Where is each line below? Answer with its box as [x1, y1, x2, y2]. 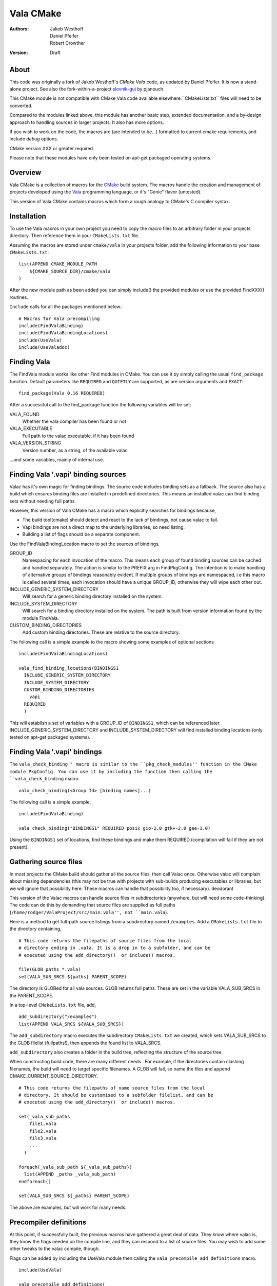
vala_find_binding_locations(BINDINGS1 [18, 665, 119, 671]
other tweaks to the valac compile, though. [9, 1245, 100, 1252]
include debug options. [9, 136, 58, 142]
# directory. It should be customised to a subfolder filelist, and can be [18, 1092, 213, 1098]
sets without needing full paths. [9, 498, 76, 504]
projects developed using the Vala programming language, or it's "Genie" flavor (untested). [9, 189, 202, 195]
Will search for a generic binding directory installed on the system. [22, 593, 163, 599]
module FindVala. [22, 615, 59, 621]
